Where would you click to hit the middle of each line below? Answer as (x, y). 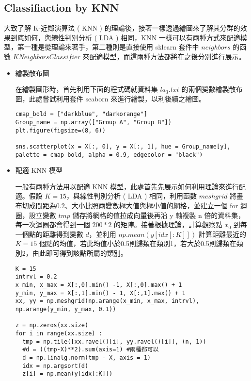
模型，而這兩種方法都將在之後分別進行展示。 (174, 56)
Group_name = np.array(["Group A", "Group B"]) (93, 123)
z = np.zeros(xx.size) (52, 325)
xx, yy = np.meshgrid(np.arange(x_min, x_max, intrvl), (107, 301)
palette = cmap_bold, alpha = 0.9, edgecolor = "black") (109, 155)
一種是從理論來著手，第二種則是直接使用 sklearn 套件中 (111, 47)
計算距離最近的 (223, 234)
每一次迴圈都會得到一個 (53, 224)
